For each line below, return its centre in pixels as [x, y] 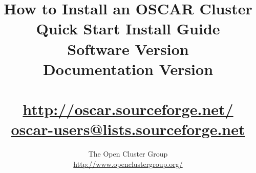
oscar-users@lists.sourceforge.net [128, 129]
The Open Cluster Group [128, 154]
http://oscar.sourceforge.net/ [128, 109]
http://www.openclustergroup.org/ [128, 164]
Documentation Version [128, 69]
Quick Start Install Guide [128, 28]
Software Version [128, 49]
